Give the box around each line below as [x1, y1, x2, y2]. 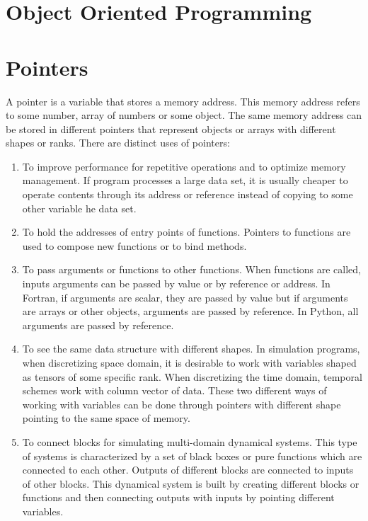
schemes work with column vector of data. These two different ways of [22, 383, 327, 398]
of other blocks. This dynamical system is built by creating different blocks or [22, 476, 360, 491]
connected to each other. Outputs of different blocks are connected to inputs [22, 462, 354, 477]
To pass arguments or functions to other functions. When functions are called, [22, 262, 361, 277]
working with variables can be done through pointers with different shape [22, 396, 341, 411]
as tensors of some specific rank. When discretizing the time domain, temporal [22, 369, 362, 384]
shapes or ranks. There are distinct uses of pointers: [6, 135, 230, 150]
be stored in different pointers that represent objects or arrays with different [6, 121, 336, 136]
